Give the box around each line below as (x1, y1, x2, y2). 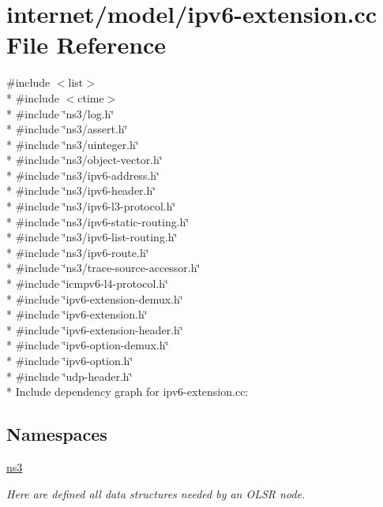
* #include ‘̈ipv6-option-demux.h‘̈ (6, 337, 169, 353)
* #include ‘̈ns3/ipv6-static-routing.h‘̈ (6, 213, 190, 229)
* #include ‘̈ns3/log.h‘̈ (6, 105, 115, 121)
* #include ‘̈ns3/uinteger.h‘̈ (6, 136, 139, 152)
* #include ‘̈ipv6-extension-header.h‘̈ (6, 321, 183, 337)
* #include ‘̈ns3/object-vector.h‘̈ (6, 151, 163, 168)
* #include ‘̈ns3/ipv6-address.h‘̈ (6, 166, 160, 183)
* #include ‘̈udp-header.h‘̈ (6, 367, 133, 384)
